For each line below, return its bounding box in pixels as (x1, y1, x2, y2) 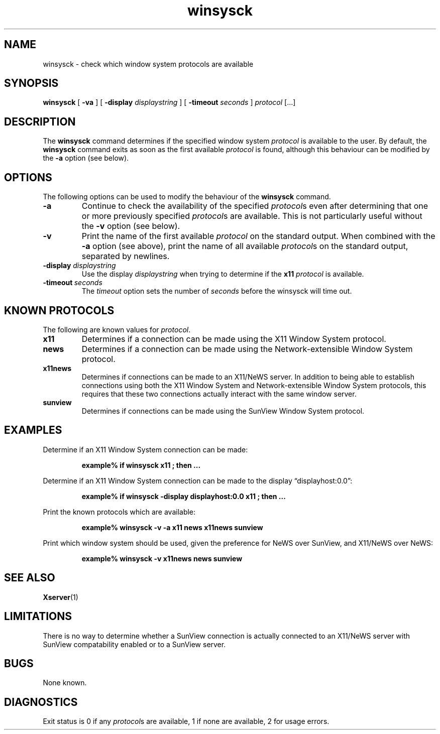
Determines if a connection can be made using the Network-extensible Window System (81, 343, 413, 354)
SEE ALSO (4, 571, 55, 584)
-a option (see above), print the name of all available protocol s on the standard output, (81, 241, 408, 252)
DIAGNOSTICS (4, 695, 78, 708)
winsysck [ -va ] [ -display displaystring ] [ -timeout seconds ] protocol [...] (43, 98, 296, 107)
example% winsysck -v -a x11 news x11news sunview (81, 523, 263, 532)
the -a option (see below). (43, 154, 129, 163)
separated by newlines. (81, 251, 170, 262)
